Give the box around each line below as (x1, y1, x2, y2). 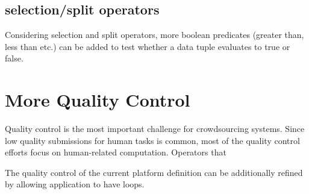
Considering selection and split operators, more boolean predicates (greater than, (5, 28, 304, 41)
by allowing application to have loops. (5, 178, 145, 190)
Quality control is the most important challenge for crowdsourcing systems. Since (5, 122, 305, 135)
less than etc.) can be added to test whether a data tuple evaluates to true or (5, 40, 290, 52)
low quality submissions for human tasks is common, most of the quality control (5, 134, 300, 146)
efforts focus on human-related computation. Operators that (5, 146, 226, 158)
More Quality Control (5, 87, 190, 112)
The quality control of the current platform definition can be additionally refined (5, 166, 303, 178)
